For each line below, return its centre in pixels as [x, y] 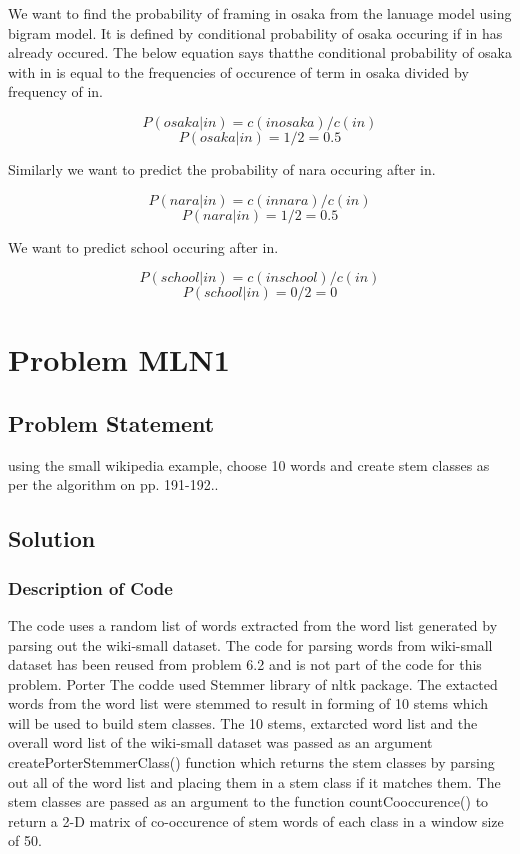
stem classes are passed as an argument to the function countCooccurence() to [248, 801]
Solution [52, 538]
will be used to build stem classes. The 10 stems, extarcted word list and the [243, 722]
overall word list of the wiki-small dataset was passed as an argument [220, 742]
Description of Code [90, 587]
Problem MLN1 [119, 359]
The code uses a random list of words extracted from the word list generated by [253, 624]
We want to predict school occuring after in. [143, 246]
